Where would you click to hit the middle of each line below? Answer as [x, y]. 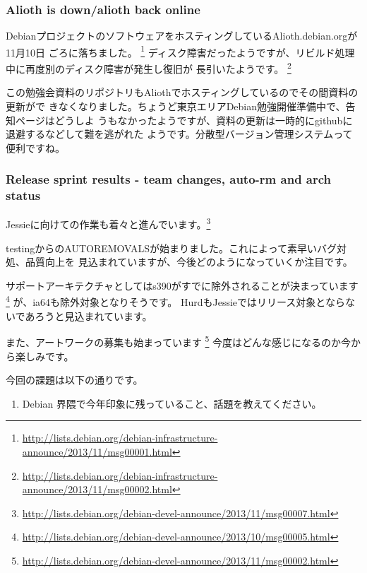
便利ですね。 [35, 147]
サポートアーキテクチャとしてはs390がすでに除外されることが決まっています [182, 285]
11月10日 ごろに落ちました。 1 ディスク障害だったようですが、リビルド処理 [180, 51]
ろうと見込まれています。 [94, 315]
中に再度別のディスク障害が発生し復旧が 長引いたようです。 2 [149, 67]
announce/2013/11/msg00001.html [97, 451]
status [23, 195]
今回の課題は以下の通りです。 [74, 380]
